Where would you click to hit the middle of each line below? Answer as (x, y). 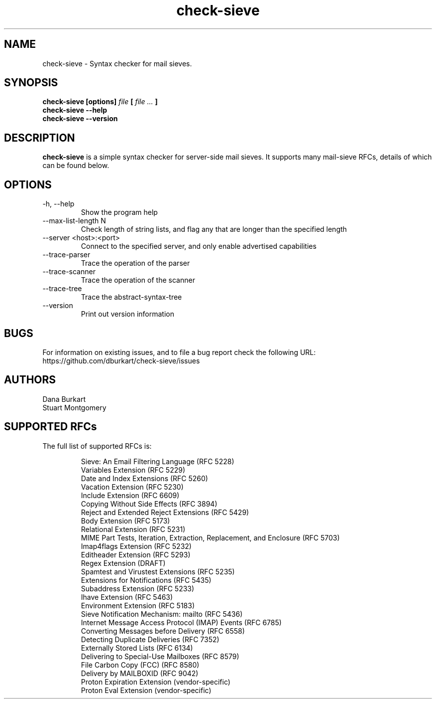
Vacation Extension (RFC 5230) (132, 487)
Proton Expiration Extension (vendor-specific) (156, 682)
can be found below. (76, 166)
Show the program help (119, 212)
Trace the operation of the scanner (138, 280)
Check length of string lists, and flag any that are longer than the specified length (214, 229)
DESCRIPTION (40, 138)
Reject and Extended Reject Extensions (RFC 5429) (165, 512)
